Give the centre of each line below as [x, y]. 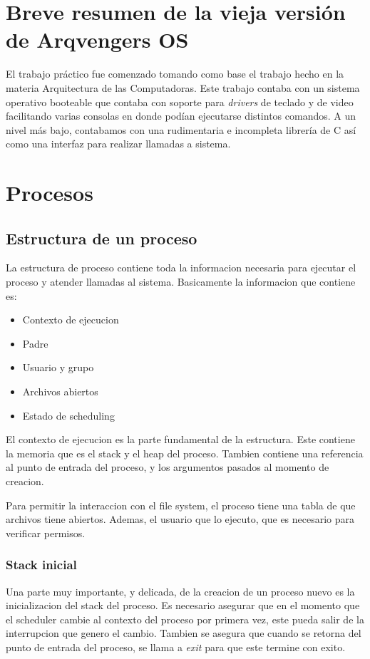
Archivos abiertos [60, 391]
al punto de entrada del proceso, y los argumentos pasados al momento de [168, 467]
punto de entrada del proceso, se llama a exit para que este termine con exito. [176, 647]
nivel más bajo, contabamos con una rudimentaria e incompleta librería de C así [181, 129]
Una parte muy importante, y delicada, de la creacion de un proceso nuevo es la [180, 591]
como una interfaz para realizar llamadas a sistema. [118, 144]
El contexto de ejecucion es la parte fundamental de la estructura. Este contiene [180, 439]
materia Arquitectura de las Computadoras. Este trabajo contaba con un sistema [183, 87]
